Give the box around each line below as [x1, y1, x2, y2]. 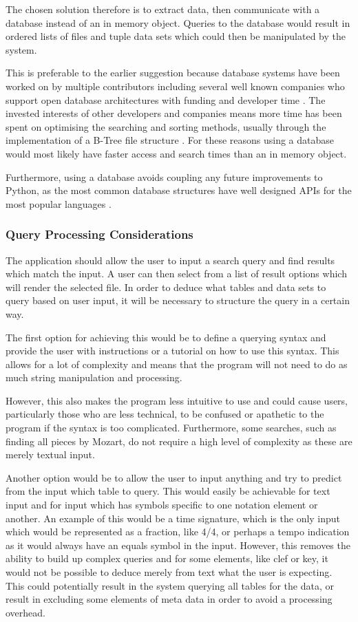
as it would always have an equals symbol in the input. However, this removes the [6, 537, 350, 552]
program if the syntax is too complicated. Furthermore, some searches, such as [6, 420, 337, 435]
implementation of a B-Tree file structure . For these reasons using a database [6, 133, 335, 147]
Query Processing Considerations [6, 226, 193, 243]
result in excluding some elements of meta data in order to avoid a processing [6, 592, 333, 606]
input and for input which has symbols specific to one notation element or [6, 497, 318, 512]
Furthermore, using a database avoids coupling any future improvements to [6, 169, 323, 184]
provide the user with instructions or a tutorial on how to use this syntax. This [6, 343, 339, 358]
